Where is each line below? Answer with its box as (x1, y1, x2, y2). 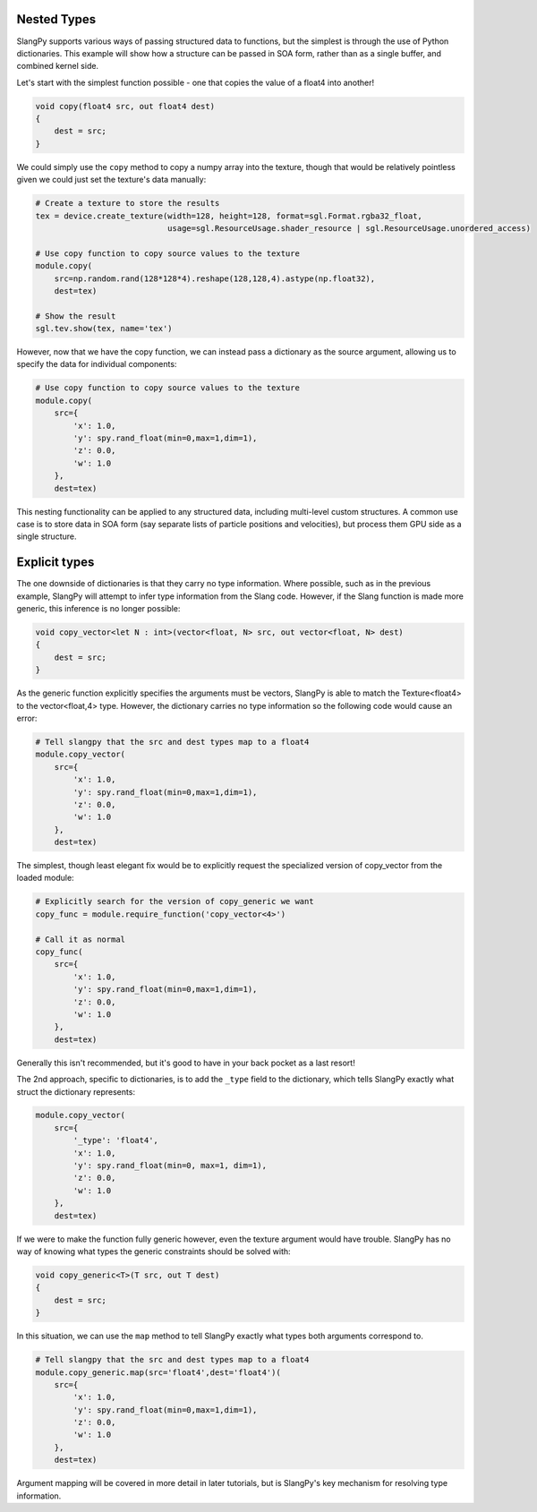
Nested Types (16, 12, 97, 27)
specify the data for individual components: (16, 359, 177, 370)
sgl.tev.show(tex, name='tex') (35, 323, 174, 334)
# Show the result (35, 311, 116, 321)
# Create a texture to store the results (35, 198, 220, 209)
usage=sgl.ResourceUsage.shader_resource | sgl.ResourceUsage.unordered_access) (166, 223, 532, 233)
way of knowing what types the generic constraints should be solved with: (16, 1245, 291, 1257)
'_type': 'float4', (72, 1135, 158, 1146)
